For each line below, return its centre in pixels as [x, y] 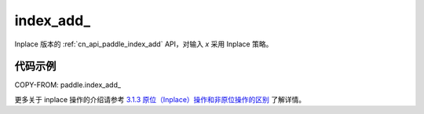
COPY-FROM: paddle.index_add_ [68, 85]
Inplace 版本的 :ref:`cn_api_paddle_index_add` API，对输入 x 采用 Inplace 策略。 [144, 44]
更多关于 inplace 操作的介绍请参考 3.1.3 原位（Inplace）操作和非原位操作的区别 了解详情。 [160, 99]
